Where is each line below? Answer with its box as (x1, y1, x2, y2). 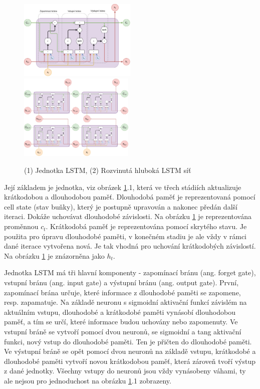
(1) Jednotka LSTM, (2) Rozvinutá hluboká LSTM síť (24, 165, 191, 175)
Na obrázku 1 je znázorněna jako (4, 250, 105, 261)
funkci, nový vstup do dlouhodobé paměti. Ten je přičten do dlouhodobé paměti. (4, 336, 252, 346)
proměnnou (4, 221, 39, 232)
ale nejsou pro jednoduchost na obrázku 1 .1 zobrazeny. (4, 375, 171, 385)
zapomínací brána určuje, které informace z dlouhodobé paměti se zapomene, (4, 287, 241, 297)
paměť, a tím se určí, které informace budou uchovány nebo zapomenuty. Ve (4, 316, 238, 327)
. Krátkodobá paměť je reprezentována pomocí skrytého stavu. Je (46, 221, 247, 232)
